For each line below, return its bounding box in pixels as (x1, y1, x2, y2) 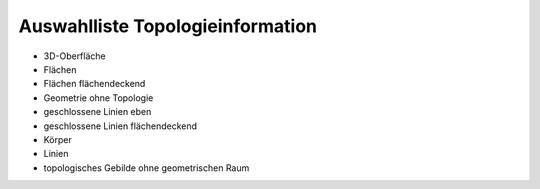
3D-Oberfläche (43, 50, 106, 62)
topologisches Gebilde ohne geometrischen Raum (43, 161, 250, 174)
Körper (43, 133, 72, 145)
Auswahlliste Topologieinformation (18, 15, 317, 37)
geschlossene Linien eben (43, 106, 152, 118)
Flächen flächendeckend (43, 78, 146, 90)
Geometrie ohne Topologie (43, 91, 154, 104)
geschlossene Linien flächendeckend (43, 120, 198, 132)
